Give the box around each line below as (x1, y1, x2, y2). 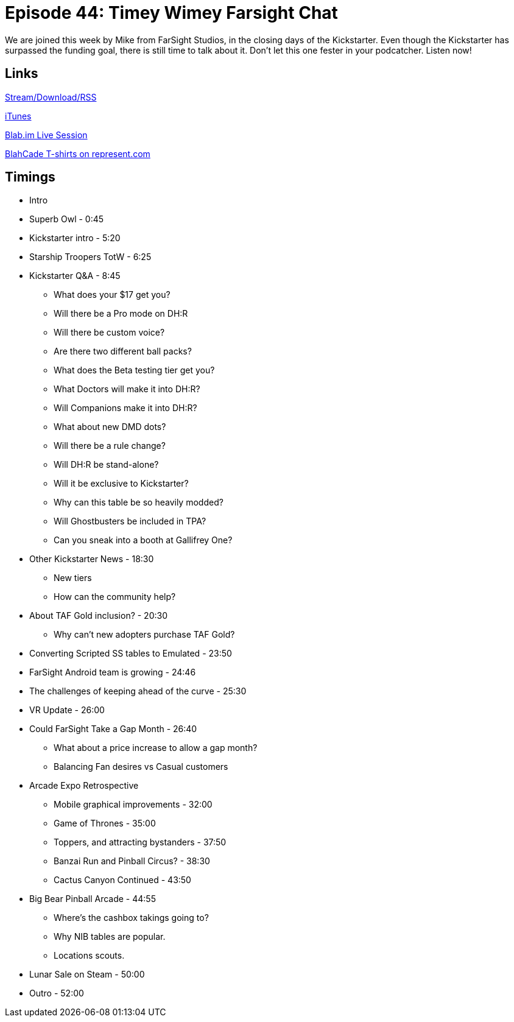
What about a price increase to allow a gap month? (54, 742, 258, 753)
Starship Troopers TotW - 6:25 (29, 252, 152, 263)
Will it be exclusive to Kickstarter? (54, 478, 189, 489)
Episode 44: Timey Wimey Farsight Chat (5, 2, 338, 23)
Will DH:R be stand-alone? (54, 459, 159, 470)
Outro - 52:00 (29, 988, 84, 999)
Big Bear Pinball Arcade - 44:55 (29, 893, 156, 904)
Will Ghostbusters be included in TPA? (54, 516, 206, 527)
